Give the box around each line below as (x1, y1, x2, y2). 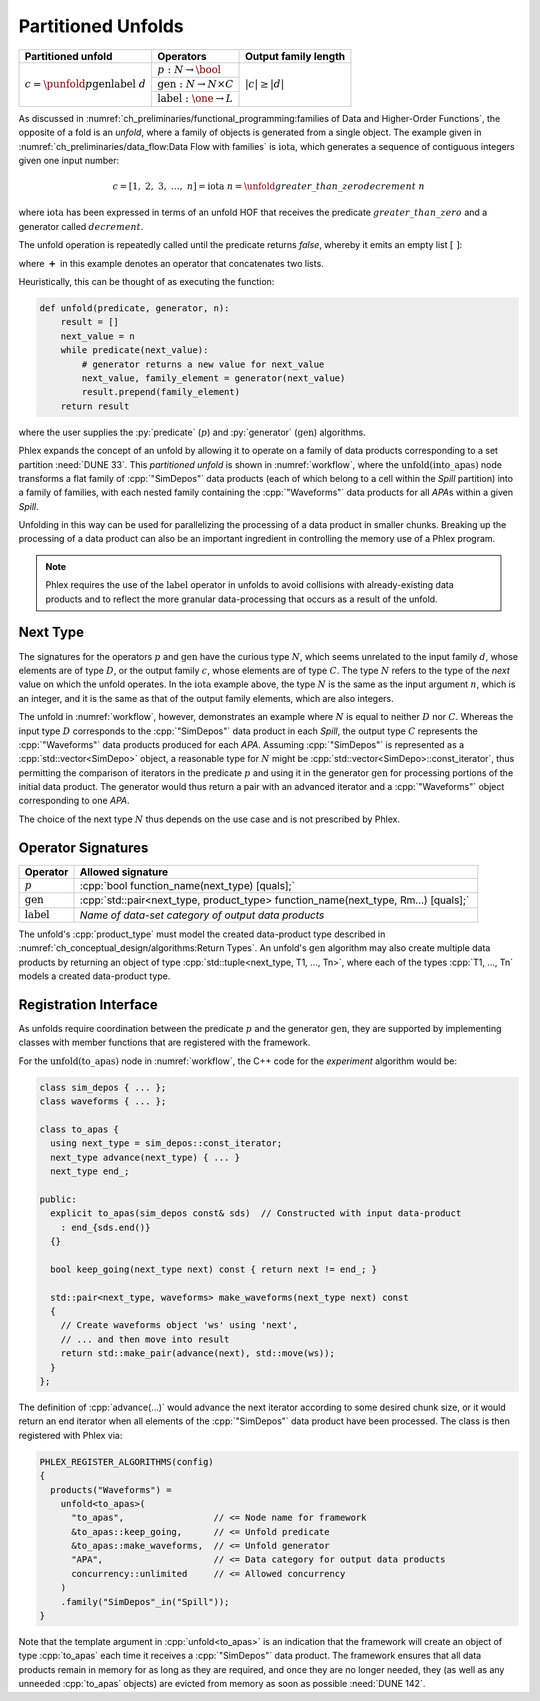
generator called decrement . (18, 220, 144, 232)
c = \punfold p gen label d (24, 77, 147, 90)
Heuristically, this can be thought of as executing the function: (18, 276, 275, 288)
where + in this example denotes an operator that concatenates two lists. (18, 257, 324, 269)
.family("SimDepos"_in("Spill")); (60, 1596, 230, 1607)
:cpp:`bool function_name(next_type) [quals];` (79, 878, 295, 892)
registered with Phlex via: (18, 1429, 123, 1441)
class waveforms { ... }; (39, 1096, 167, 1107)
